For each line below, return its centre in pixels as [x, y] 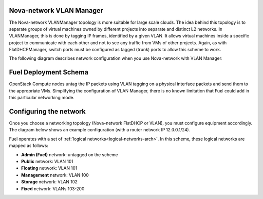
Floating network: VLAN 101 [49, 168]
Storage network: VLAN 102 [49, 182]
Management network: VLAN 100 [55, 175]
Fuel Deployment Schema [49, 72]
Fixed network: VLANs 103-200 [53, 189]
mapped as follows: [29, 145]
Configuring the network [47, 111]
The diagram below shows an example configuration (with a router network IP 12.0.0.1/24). [100, 130]
